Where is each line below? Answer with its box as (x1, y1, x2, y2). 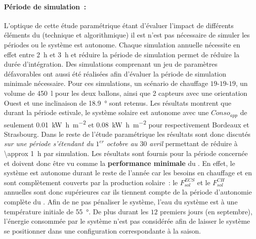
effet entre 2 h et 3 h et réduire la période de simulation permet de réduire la (4, 49, 240, 59)
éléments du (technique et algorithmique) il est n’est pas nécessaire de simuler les (4, 30, 250, 40)
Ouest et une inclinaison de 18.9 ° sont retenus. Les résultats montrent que (4, 97, 231, 108)
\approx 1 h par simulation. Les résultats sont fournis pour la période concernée (4, 148, 248, 159)
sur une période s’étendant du (4, 138, 94, 149)
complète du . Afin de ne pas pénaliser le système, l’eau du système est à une (4, 197, 238, 206)
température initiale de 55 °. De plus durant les (4, 206, 149, 216)
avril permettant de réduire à (149, 138, 238, 149)
